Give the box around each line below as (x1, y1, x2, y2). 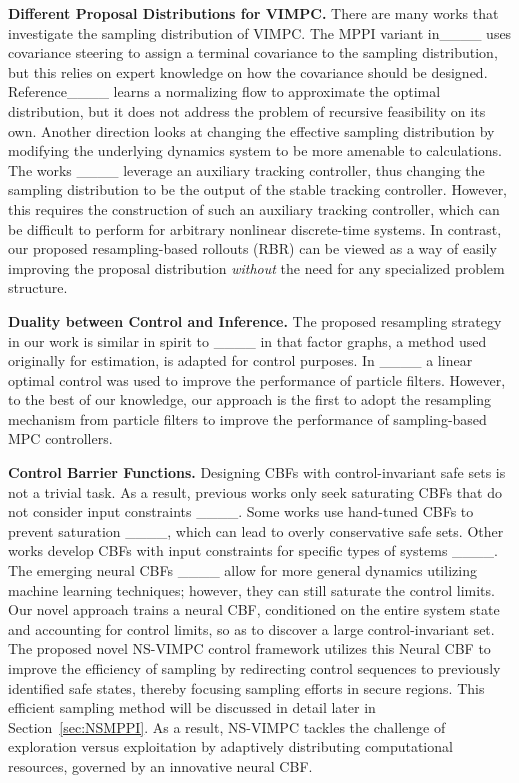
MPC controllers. (8, 428, 113, 449)
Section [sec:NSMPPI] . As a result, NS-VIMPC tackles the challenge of (8, 716, 446, 737)
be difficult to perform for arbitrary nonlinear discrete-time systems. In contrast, (8, 218, 502, 239)
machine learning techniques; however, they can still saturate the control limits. (8, 579, 495, 600)
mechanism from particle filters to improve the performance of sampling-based (8, 408, 487, 429)
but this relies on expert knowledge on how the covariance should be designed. (8, 61, 488, 82)
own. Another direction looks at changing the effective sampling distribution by (8, 120, 495, 141)
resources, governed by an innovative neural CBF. (8, 755, 313, 776)
